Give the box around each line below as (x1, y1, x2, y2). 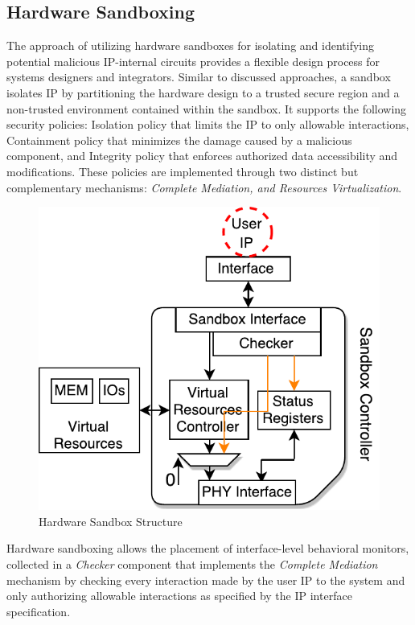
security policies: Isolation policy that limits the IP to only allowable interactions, (6, 116, 409, 133)
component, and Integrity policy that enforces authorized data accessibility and (6, 147, 398, 164)
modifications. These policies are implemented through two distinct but (6, 162, 359, 179)
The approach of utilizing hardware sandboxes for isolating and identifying (6, 37, 375, 54)
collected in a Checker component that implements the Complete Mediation (6, 556, 378, 573)
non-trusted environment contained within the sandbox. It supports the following (6, 100, 407, 117)
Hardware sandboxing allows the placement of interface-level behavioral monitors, (6, 540, 409, 557)
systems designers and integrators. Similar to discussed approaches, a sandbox (6, 68, 391, 85)
